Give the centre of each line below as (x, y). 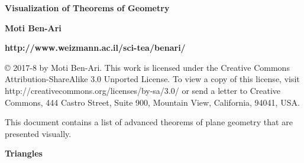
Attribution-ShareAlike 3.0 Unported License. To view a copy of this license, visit (152, 79)
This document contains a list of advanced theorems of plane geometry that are (149, 122)
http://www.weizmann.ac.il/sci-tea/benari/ (95, 48)
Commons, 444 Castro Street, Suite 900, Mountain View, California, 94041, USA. (152, 102)
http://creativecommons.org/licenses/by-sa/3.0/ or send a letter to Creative (143, 90)
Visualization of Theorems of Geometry (87, 8)
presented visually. (38, 133)
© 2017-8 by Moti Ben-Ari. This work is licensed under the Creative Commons (147, 67)
